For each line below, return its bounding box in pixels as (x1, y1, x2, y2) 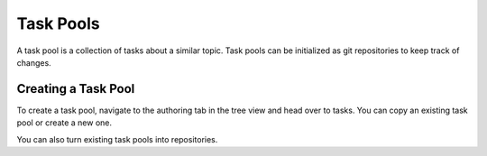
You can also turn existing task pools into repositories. (16, 133, 218, 144)
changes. (16, 57, 51, 68)
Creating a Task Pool (16, 81, 135, 96)
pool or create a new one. (16, 117, 113, 128)
